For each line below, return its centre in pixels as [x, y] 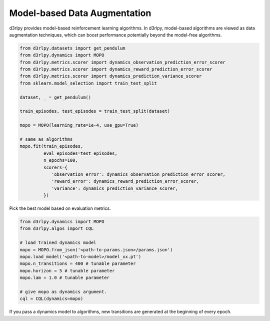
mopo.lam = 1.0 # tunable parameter [65, 278]
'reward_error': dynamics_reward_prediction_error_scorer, [125, 181]
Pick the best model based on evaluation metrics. [60, 208]
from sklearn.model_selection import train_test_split [88, 83]
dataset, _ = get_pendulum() [55, 97]
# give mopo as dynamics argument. [63, 292]
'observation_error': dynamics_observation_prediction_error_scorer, [138, 174]
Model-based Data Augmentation [80, 13]
